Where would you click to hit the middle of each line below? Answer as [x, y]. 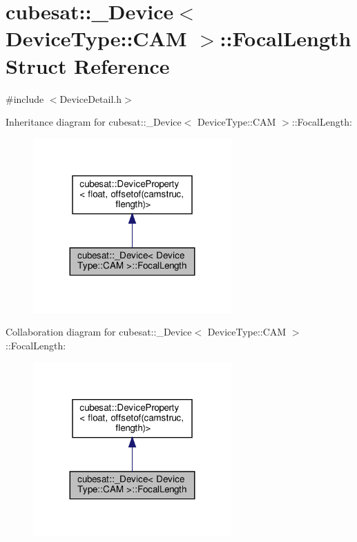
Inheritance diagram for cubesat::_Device [94, 122]
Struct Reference [88, 65]
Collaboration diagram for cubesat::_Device [99, 332]
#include [25, 98]
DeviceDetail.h [91, 98]
